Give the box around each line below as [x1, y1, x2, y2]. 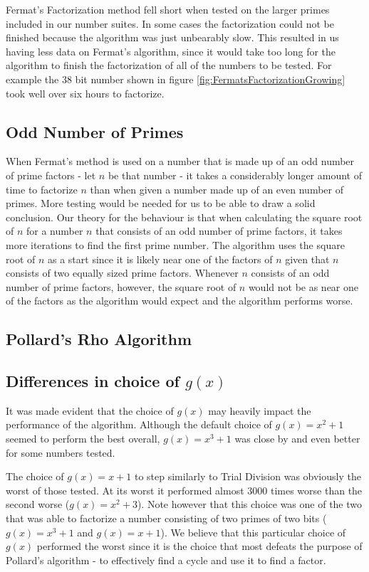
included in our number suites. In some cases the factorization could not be [6, 16, 334, 31]
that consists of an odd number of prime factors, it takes [95, 223, 343, 238]
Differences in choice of [6, 370, 180, 392]
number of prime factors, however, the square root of [6, 279, 237, 294]
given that [285, 251, 330, 266]
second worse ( [6, 497, 70, 512]
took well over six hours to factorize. [6, 85, 165, 100]
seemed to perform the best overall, [6, 431, 160, 446]
